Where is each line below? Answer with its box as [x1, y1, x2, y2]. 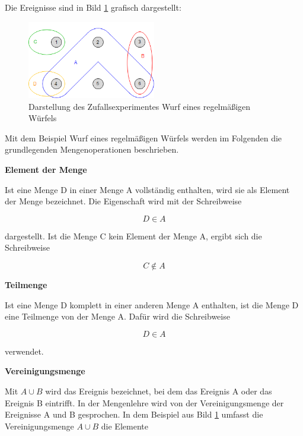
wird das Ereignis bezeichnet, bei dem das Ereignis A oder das [45, 384, 272, 397]
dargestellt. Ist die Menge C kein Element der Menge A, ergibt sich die [5, 229, 262, 242]
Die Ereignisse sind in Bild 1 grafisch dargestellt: [5, 1, 181, 13]
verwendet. [5, 345, 44, 357]
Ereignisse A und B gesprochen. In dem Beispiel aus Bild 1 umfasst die [5, 408, 263, 421]
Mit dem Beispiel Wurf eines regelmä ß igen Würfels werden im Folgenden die [5, 131, 282, 144]
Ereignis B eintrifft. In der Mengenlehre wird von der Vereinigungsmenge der [5, 396, 284, 409]
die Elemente [101, 419, 148, 432]
